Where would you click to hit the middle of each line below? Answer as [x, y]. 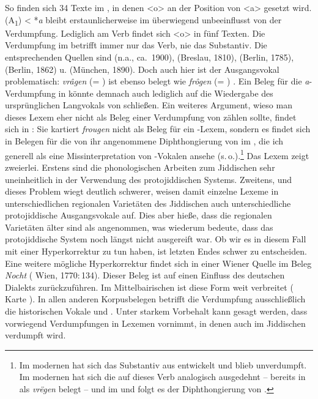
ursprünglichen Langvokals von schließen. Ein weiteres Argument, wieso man [149, 105]
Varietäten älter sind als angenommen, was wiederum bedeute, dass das [139, 227]
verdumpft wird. [35, 335]
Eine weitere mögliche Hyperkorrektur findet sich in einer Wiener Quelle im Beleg [158, 263]
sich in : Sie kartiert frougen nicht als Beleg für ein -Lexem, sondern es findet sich [158, 129]
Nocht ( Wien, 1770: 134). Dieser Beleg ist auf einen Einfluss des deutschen [145, 275]
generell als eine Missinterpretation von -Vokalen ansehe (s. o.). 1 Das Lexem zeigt [157, 154]
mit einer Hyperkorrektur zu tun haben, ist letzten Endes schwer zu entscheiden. [156, 251]
